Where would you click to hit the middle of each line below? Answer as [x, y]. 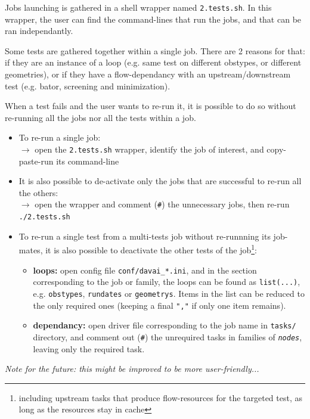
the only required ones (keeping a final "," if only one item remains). [159, 305]
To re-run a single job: [60, 137]
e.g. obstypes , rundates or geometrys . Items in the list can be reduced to [169, 293]
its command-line [88, 161]
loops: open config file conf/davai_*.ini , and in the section [145, 270]
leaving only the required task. [89, 348]
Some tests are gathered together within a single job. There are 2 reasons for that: [155, 50]
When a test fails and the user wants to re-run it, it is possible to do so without [151, 106]
